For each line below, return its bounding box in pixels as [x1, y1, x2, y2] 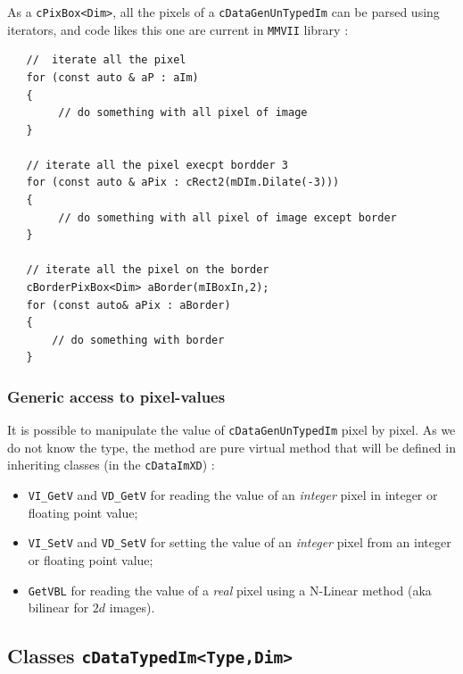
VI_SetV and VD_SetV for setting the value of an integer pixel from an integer [28, 533, 451, 552]
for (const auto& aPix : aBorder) [26, 298, 231, 312]
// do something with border [52, 333, 225, 346]
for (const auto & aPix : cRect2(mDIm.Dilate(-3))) [26, 176, 340, 189]
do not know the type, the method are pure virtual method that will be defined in [7, 437, 456, 456]
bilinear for [28, 598, 89, 617]
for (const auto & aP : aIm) [26, 71, 199, 84]
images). [109, 598, 155, 617]
